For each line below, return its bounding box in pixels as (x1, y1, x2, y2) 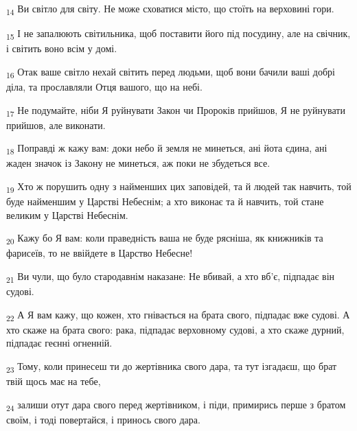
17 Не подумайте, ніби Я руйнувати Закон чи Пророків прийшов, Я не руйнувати (6, 102, 345, 119)
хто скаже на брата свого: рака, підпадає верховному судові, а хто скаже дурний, (6, 322, 345, 336)
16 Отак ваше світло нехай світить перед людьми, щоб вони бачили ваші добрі (6, 64, 335, 80)
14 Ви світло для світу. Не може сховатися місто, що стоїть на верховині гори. (6, 1, 334, 17)
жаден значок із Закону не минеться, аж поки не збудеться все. (6, 156, 270, 170)
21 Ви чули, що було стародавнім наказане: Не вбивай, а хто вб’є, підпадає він (6, 269, 335, 285)
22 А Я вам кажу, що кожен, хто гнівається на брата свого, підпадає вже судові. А (6, 307, 350, 323)
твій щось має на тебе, (6, 374, 101, 388)
